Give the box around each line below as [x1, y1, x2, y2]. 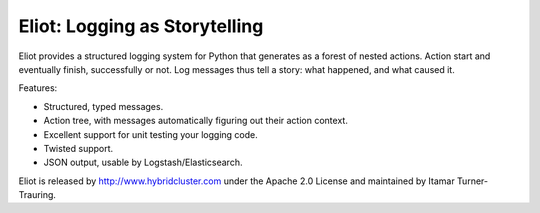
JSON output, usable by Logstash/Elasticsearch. [43, 156, 243, 169]
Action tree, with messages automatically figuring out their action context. [43, 115, 349, 127]
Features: [18, 82, 58, 94]
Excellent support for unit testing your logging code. [43, 128, 259, 140]
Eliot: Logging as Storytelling [18, 15, 264, 37]
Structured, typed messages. [43, 100, 164, 112]
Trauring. [18, 189, 57, 201]
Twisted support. [43, 142, 114, 154]
